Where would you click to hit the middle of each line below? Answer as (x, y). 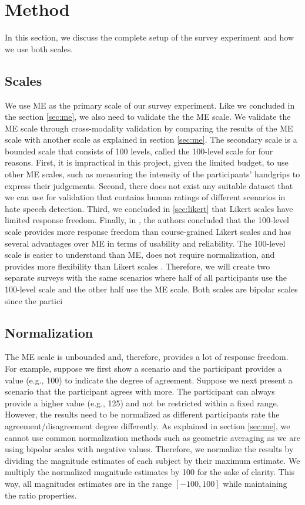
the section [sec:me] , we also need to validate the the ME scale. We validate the (148, 117)
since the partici (34, 300)
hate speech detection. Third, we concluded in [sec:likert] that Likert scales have (149, 208)
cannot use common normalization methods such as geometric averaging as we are (152, 437)
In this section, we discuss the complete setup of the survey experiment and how (150, 37)
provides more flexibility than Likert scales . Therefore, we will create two (138, 266)
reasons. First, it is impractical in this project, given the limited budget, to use (147, 162)
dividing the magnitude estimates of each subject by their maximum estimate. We (152, 460)
